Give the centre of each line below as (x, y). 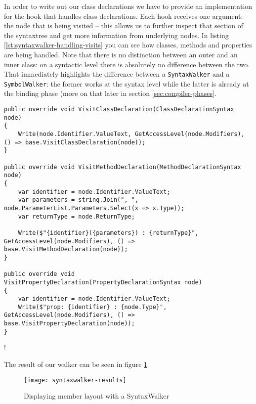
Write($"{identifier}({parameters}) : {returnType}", (108, 233)
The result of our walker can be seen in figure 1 (76, 364)
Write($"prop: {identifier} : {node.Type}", (92, 307)
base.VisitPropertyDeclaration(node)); (69, 324)
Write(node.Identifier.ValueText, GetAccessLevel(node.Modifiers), (131, 134)
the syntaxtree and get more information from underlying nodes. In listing (116, 35)
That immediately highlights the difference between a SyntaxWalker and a (117, 74)
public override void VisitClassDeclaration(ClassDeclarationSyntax (119, 110)
